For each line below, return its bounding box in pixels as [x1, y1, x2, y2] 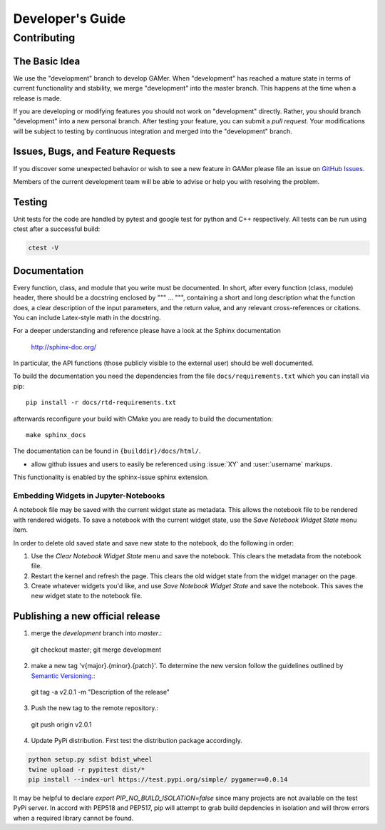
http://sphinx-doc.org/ [31, 342, 96, 351]
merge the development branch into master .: [31, 629, 163, 637]
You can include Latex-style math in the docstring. [13, 313, 161, 322]
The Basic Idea [13, 55, 81, 67]
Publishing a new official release [13, 610, 160, 622]
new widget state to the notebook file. [31, 592, 143, 600]
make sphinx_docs [26, 431, 86, 439]
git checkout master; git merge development [31, 645, 162, 654]
